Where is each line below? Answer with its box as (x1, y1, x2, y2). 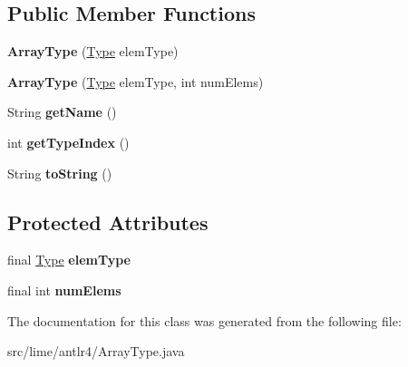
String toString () (7, 163, 112, 182)
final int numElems (7, 280, 121, 299)
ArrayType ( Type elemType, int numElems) (7, 72, 264, 91)
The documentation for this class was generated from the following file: (7, 311, 402, 330)
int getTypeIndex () (7, 132, 130, 151)
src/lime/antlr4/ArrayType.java (7, 342, 185, 361)
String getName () (7, 102, 117, 121)
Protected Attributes (7, 208, 209, 236)
